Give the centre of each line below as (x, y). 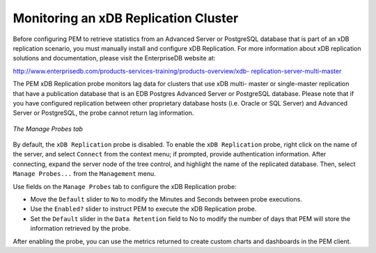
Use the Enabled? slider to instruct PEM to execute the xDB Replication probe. (143, 209)
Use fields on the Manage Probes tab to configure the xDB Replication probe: (125, 186)
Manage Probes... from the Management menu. (84, 174)
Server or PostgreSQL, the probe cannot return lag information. (103, 113)
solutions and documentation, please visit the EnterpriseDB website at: (114, 58)
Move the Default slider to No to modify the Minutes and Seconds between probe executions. (166, 199)
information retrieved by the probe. (80, 229)
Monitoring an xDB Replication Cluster (126, 18)
